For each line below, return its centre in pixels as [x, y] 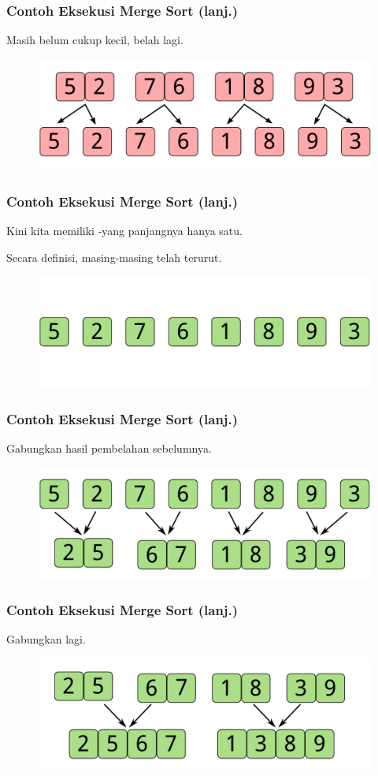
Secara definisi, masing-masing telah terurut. [114, 257]
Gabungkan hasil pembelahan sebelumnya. [109, 448]
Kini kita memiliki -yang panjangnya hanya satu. [124, 231]
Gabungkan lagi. [46, 638]
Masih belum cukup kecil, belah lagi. [95, 40]
